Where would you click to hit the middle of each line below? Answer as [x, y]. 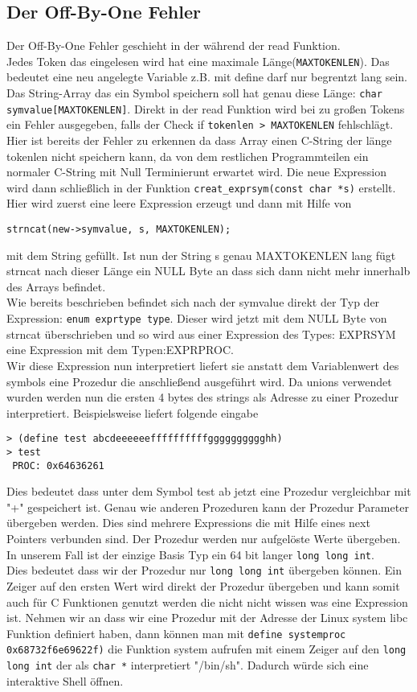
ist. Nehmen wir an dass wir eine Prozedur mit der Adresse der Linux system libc [207, 618]
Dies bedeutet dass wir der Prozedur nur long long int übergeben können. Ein [204, 570]
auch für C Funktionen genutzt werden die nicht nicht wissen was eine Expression [207, 601]
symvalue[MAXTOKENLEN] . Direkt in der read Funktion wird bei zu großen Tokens [206, 108]
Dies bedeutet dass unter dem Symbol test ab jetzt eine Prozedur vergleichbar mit [209, 491]
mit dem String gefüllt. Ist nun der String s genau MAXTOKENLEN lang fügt [201, 255]
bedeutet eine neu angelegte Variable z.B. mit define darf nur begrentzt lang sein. [207, 77]
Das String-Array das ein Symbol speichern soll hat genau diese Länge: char [194, 93]
